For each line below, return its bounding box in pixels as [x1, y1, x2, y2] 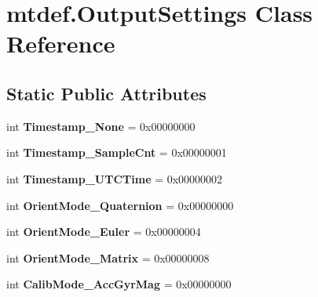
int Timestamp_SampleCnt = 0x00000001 [6, 144, 227, 161]
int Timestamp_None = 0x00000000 [6, 118, 196, 134]
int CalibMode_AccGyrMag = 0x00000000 [6, 276, 232, 292]
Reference [6, 27, 115, 60]
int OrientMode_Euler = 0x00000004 [6, 223, 201, 240]
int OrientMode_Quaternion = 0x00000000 [6, 197, 234, 213]
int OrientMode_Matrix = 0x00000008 [6, 249, 210, 266]
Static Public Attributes [6, 81, 207, 105]
